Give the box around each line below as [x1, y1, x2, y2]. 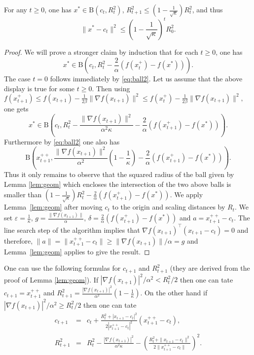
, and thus [192, 4, 223, 14]
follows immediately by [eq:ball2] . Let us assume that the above [50, 73, 243, 84]
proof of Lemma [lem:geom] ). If [4, 274, 99, 284]
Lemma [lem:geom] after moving [4, 202, 103, 212]
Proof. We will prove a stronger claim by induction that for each [4, 46, 198, 57]
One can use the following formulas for [4, 263, 121, 273]
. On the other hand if [140, 287, 208, 298]
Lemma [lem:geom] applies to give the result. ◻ [4, 246, 150, 256]
